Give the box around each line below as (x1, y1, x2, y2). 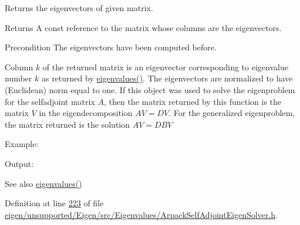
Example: (5, 138, 39, 150)
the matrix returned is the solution (5, 118, 130, 130)
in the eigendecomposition (39, 107, 133, 119)
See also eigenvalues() (5, 177, 82, 189)
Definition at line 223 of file (5, 197, 104, 209)
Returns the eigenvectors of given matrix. (5, 2, 153, 13)
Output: (5, 157, 34, 169)
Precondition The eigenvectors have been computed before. (5, 41, 217, 53)
